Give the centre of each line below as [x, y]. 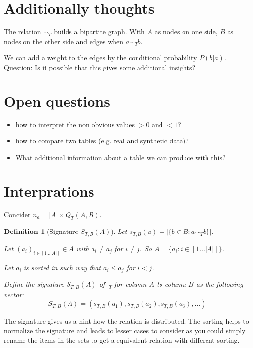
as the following [219, 284]
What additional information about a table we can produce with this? [120, 157]
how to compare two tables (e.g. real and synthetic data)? [102, 141]
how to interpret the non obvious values [75, 124]
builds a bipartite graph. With [99, 32]
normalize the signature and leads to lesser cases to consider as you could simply [125, 330]
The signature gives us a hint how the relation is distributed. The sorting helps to [126, 321]
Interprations [49, 191]
